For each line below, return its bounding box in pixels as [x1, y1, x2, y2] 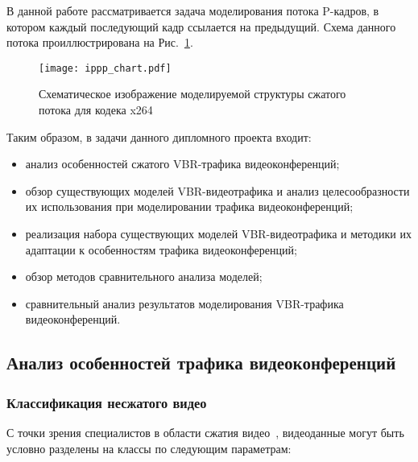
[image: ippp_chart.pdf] [39, 62, 172, 74]
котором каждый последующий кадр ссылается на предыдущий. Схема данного [6, 18, 396, 35]
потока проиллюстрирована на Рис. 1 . [6, 34, 193, 51]
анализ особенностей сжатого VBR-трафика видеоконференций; [25, 155, 340, 172]
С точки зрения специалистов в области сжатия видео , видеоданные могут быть [6, 423, 404, 440]
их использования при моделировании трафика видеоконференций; [25, 198, 354, 215]
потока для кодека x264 [39, 101, 153, 118]
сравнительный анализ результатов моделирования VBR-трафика [25, 295, 344, 311]
